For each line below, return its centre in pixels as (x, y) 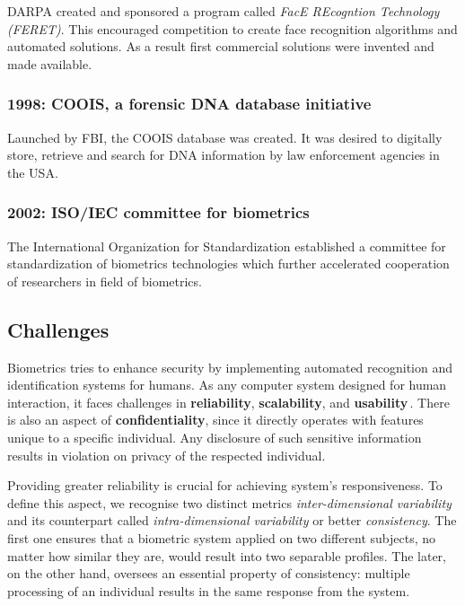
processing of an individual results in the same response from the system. (209, 590)
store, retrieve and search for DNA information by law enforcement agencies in (224, 155)
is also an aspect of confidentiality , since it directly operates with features (215, 420)
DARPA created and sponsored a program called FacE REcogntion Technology (224, 11)
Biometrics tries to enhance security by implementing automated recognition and (230, 367)
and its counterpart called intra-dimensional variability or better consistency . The (232, 520)
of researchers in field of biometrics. (105, 281)
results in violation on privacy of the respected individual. (167, 455)
